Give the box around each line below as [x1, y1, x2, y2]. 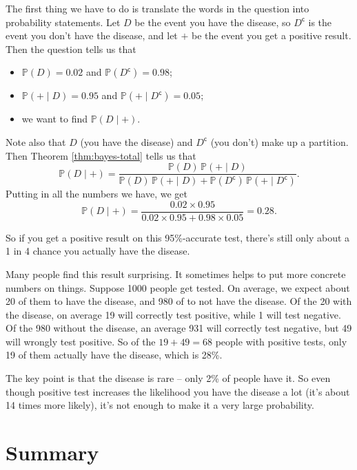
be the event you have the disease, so [134, 14, 291, 29]
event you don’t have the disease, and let [6, 28, 178, 43]
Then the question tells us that [6, 41, 136, 56]
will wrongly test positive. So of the [6, 334, 156, 348]
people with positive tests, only [215, 334, 347, 348]
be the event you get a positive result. [192, 28, 351, 43]
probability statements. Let [6, 14, 121, 29]
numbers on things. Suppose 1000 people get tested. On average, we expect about [6, 280, 350, 295]
